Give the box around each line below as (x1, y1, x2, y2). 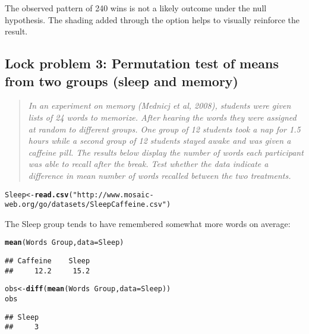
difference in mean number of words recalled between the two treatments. (28, 169, 291, 181)
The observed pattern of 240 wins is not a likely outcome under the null (5, 2, 267, 14)
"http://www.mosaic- (72, 190, 154, 199)
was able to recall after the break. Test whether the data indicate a (28, 157, 269, 170)
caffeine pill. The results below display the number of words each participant (28, 146, 304, 158)
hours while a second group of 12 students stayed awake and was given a (28, 134, 291, 147)
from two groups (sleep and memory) (5, 71, 238, 90)
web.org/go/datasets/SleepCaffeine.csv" (5, 200, 167, 209)
